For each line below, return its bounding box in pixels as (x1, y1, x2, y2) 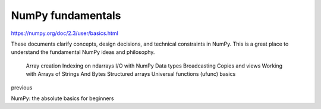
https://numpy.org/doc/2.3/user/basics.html (11, 30, 118, 37)
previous (11, 84, 33, 91)
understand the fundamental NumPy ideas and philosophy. (11, 49, 155, 56)
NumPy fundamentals (11, 9, 121, 22)
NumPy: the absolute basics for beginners (11, 95, 114, 102)
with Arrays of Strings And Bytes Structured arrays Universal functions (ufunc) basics (26, 70, 236, 78)
